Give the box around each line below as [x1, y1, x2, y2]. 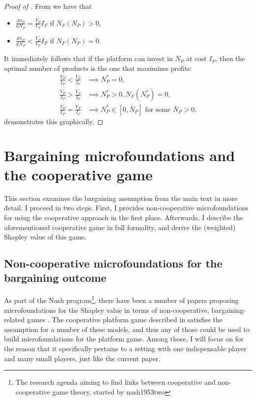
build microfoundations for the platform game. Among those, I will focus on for [4, 333, 244, 344]
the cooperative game [4, 164, 153, 184]
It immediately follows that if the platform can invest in [4, 53, 173, 64]
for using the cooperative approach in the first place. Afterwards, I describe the [4, 212, 243, 222]
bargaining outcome [4, 270, 107, 285]
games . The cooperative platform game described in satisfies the [27, 314, 223, 325]
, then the [215, 53, 245, 64]
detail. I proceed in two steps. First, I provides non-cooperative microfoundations [4, 202, 249, 213]
